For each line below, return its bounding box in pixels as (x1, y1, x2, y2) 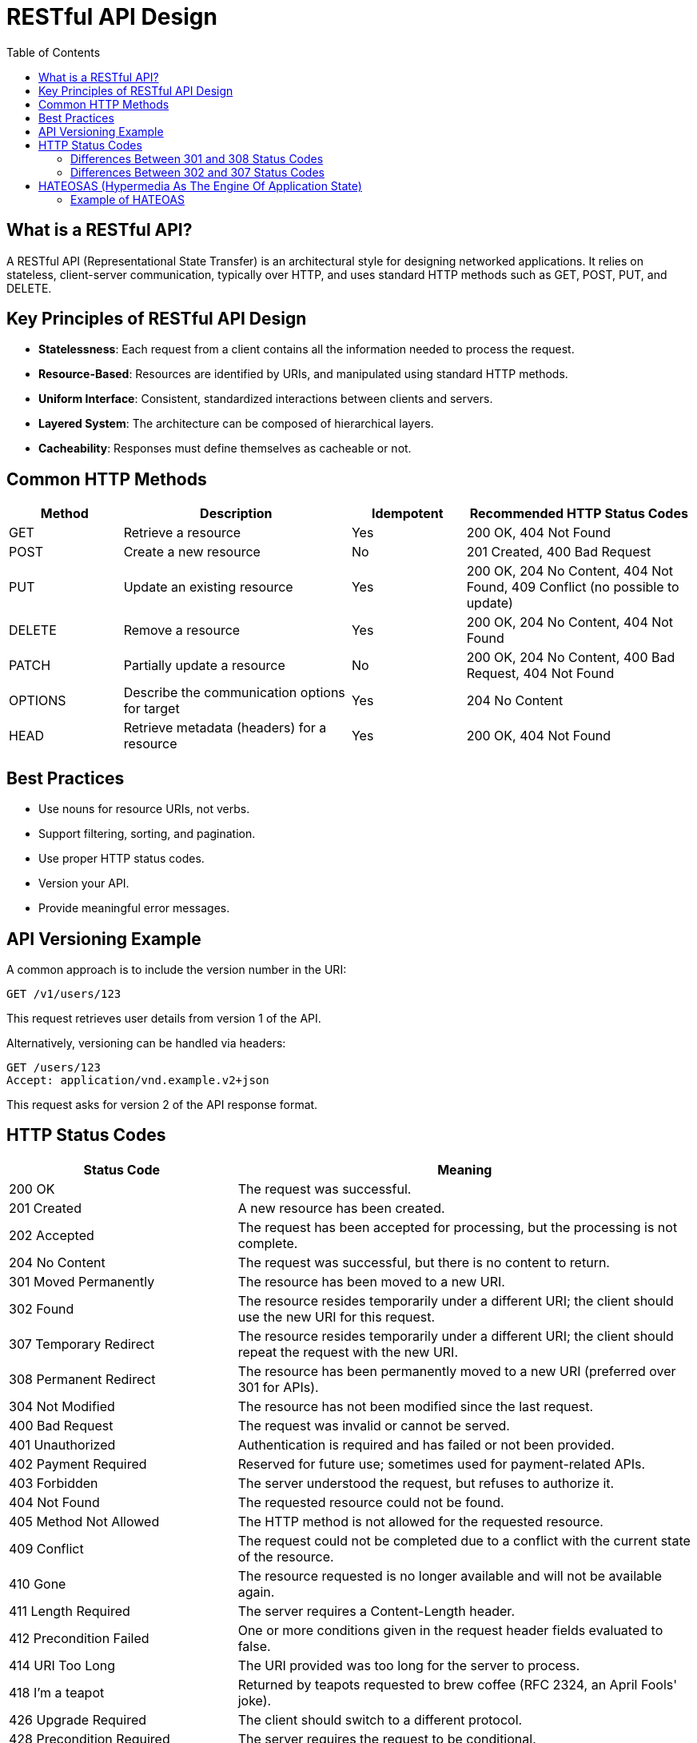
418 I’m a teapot (9, 1684, 105, 1701)
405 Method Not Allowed (9, 1513, 160, 1530)
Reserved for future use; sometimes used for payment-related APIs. (237, 1455, 646, 1472)
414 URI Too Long (9, 1657, 116, 1673)
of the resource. (237, 1548, 334, 1565)
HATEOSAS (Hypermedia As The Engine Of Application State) (38, 178, 362, 193)
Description (200, 505, 273, 522)
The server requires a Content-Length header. (237, 1602, 515, 1619)
